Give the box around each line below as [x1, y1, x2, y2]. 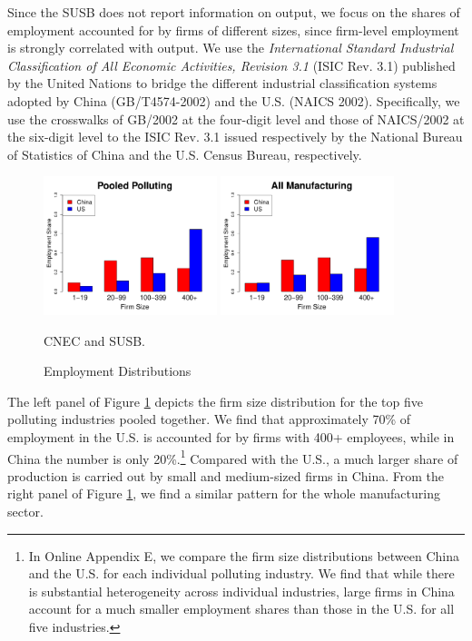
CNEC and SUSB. [44, 330, 146, 350]
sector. [7, 501, 44, 520]
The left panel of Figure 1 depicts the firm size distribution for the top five [7, 391, 423, 410]
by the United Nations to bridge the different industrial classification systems [7, 74, 438, 93]
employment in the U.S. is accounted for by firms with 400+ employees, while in [7, 427, 455, 446]
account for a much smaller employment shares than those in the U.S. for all [28, 599, 455, 618]
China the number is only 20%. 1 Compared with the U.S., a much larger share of [7, 446, 458, 468]
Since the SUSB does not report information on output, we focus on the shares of [7, 3, 460, 21]
